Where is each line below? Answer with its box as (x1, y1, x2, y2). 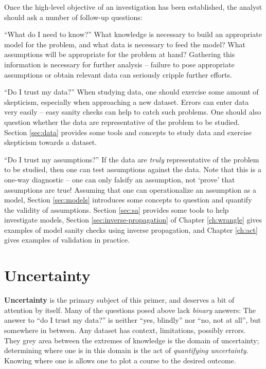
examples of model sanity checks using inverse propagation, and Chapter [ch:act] (4, 224, 258, 235)
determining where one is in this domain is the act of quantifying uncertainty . (4, 345, 249, 356)
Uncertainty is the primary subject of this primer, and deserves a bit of (4, 294, 235, 305)
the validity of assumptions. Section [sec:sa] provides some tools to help (4, 204, 229, 215)
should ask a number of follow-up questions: (4, 11, 143, 22)
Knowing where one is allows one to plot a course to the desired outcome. (4, 355, 236, 365)
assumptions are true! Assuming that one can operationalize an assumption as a (4, 184, 256, 195)
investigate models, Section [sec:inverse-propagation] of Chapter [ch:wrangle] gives (4, 214, 262, 225)
